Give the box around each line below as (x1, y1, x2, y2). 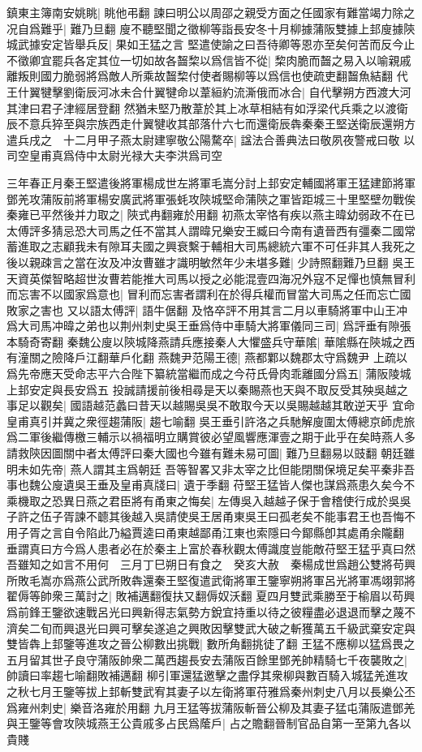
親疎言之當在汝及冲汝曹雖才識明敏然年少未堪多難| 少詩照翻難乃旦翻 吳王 (28, 253, 416, 270)
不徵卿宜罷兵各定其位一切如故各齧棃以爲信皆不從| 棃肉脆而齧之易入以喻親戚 (6, 51, 411, 68)
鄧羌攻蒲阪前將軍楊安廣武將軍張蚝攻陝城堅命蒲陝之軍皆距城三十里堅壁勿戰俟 (6, 190, 416, 207)
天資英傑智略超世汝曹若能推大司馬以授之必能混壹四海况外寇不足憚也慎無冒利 (6, 269, 416, 286)
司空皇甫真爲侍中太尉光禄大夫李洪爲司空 (6, 147, 222, 164)
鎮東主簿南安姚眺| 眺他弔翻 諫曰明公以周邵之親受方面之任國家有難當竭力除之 (6, 4, 416, 20)
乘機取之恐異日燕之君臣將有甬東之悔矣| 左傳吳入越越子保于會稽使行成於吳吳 (6, 492, 411, 509)
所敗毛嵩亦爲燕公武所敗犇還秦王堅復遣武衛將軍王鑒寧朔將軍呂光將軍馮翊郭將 (6, 571, 416, 588)
